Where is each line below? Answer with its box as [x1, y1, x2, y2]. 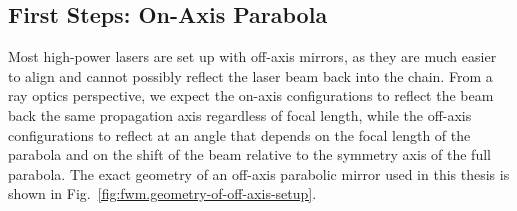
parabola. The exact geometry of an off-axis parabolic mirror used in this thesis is [8, 163, 510, 184]
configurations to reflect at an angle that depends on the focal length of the [8, 124, 471, 145]
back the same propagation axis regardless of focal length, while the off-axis [8, 104, 472, 125]
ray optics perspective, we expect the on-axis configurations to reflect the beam [8, 85, 494, 106]
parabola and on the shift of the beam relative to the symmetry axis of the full [8, 144, 491, 165]
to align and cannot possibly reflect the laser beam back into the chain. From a [8, 65, 493, 86]
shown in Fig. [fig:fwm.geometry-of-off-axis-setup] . [8, 183, 317, 204]
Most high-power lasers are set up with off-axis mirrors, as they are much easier [8, 46, 497, 67]
